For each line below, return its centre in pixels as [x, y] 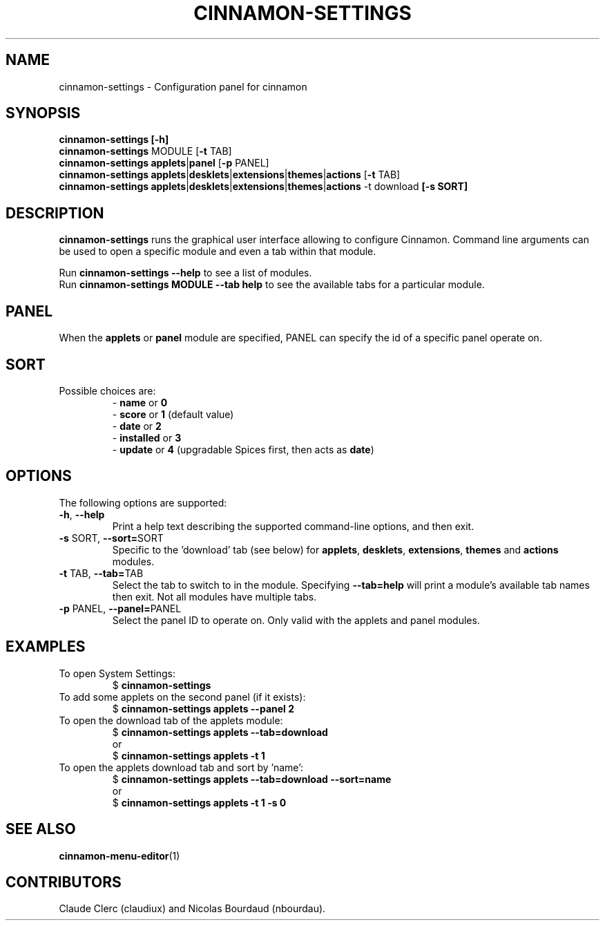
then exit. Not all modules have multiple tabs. [214, 596]
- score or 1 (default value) [173, 414]
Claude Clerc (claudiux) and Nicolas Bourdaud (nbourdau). [192, 909]
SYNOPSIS [43, 113]
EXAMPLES [46, 647]
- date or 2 [137, 426]
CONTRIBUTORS [64, 882]
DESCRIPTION [55, 213]
